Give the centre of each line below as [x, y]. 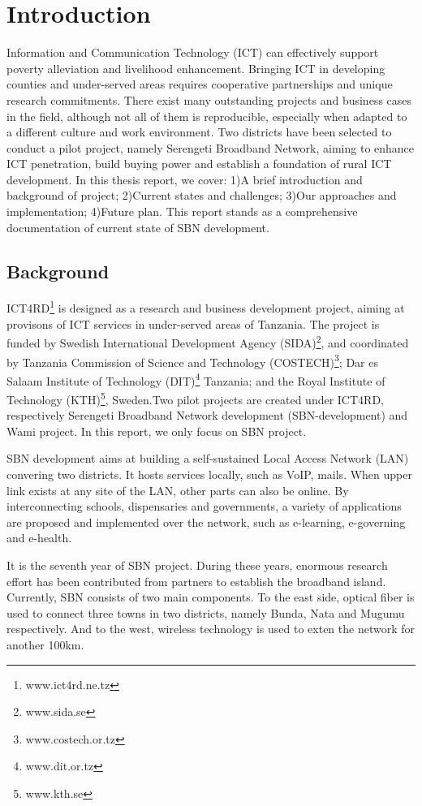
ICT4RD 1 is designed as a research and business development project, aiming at [206, 307]
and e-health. [39, 538]
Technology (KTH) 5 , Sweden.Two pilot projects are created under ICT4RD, [195, 398]
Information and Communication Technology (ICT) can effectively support [193, 52]
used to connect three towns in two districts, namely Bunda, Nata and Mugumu [206, 612]
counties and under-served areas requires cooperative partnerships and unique [200, 84]
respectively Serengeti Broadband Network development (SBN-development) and [207, 415]
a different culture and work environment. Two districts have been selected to [199, 132]
